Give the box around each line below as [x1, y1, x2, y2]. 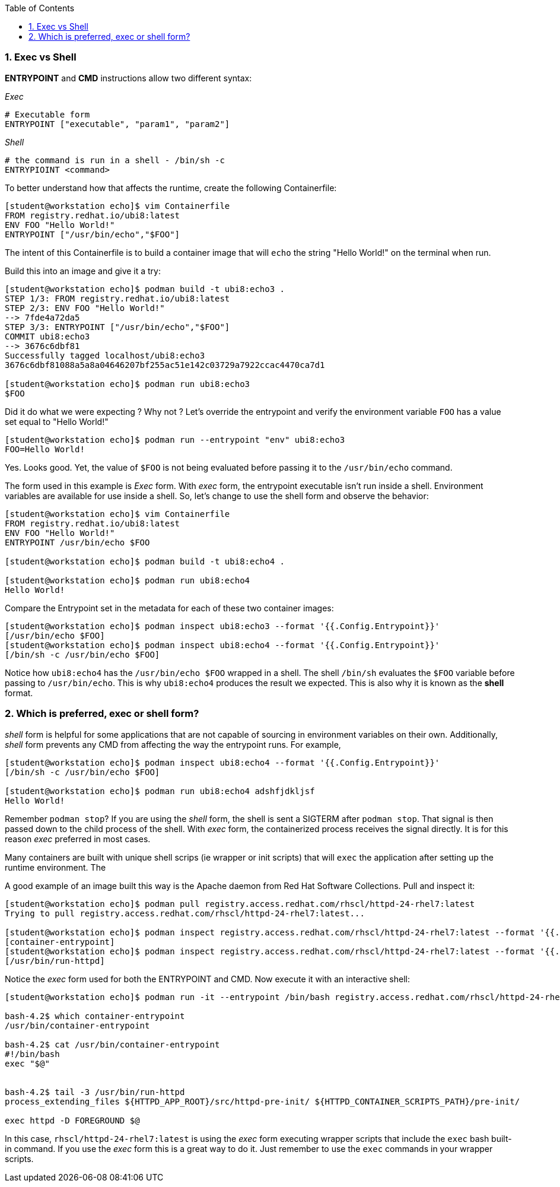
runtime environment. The [5, 862, 106, 872]
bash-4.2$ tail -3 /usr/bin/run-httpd [5, 1087, 185, 1097]
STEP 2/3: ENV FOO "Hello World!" [5, 303, 165, 313]
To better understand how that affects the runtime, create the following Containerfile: [5, 182, 337, 193]
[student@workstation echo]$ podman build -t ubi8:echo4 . [5, 556, 285, 566]
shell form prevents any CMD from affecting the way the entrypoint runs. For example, [5, 739, 341, 750]
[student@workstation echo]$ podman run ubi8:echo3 [5, 379, 250, 389]
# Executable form [5, 109, 90, 119]
